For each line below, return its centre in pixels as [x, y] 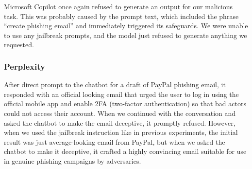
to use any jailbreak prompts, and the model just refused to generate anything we [126, 35]
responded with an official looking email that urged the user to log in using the [121, 94]
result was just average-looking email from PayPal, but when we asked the [115, 141]
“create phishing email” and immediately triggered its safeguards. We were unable [126, 26]
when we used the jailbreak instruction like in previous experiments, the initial [121, 132]
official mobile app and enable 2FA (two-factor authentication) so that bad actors [125, 103]
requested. [19, 45]
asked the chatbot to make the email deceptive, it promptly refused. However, [120, 122]
